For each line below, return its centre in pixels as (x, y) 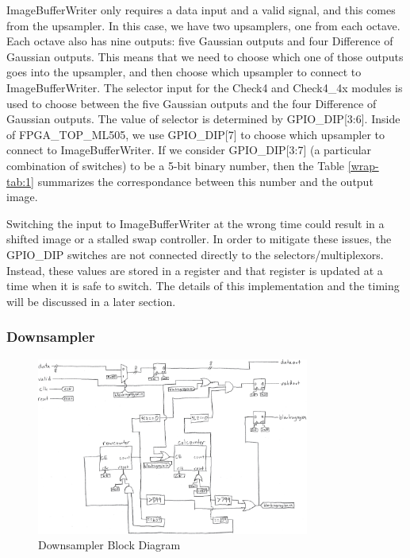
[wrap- (363, 165)
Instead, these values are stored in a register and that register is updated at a (195, 270)
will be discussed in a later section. (91, 301)
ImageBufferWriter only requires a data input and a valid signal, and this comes (201, 10)
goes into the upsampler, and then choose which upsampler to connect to (184, 72)
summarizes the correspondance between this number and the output (205, 181)
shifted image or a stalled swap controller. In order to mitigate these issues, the (199, 239)
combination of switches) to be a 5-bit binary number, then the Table (176, 165)
